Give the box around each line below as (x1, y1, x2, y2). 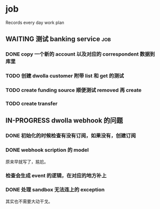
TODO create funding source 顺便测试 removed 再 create (5, 87, 142, 94)
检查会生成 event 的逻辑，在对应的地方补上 (5, 172, 107, 179)
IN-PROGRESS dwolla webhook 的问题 (5, 116, 123, 125)
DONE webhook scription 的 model (5, 146, 89, 153)
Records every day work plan (5, 20, 65, 25)
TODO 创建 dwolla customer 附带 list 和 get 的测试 (5, 72, 124, 79)
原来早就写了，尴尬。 (5, 159, 48, 165)
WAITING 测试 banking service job (5, 35, 111, 43)
